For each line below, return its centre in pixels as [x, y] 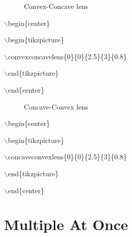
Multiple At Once [66, 224]
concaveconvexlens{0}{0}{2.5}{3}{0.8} [67, 157]
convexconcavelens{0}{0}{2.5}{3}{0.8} [67, 56]
